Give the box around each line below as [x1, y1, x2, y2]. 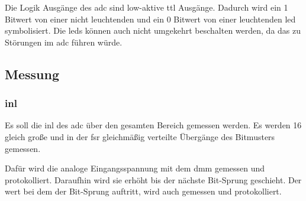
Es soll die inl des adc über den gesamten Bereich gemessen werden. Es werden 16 [5, 119, 302, 131]
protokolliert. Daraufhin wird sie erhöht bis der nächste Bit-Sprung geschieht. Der [5, 173, 302, 186]
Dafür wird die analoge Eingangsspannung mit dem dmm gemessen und [5, 162, 265, 174]
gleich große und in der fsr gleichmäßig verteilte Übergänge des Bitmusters [5, 130, 275, 142]
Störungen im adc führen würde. [5, 35, 123, 48]
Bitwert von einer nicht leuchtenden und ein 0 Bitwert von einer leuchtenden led [5, 12, 296, 25]
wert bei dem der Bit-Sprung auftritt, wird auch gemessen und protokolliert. [5, 185, 282, 197]
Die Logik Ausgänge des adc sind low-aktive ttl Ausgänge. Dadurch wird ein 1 [5, 1, 288, 13]
